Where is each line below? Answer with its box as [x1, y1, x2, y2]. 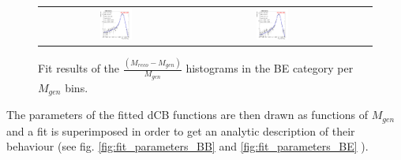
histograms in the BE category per [186, 60, 354, 76]
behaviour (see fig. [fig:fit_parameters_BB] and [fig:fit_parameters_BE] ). [6, 138, 369, 154]
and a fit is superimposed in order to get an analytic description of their [6, 122, 355, 139]
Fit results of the [38, 60, 120, 76]
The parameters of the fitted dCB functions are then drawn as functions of [6, 106, 368, 123]
